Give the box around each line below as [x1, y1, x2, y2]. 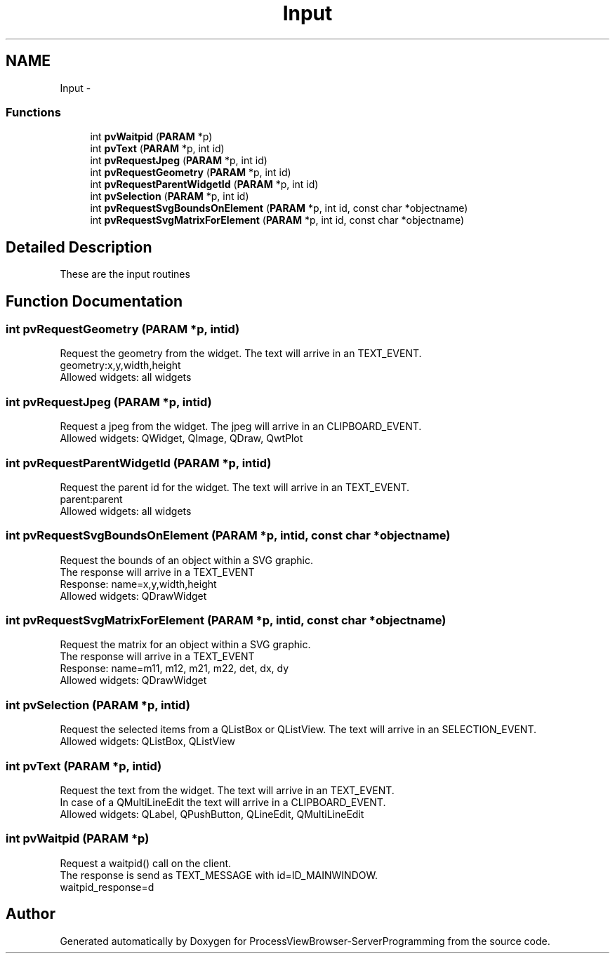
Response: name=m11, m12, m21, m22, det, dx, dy [60, 662, 289, 675]
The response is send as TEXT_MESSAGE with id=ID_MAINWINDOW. [60, 869, 378, 881]
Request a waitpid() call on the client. [60, 857, 232, 869]
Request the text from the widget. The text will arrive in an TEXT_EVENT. [60, 784, 395, 796]
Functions [6, 105, 61, 119]
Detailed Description [6, 238, 152, 256]
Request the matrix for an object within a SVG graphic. [60, 638, 311, 651]
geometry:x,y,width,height [60, 359, 181, 372]
